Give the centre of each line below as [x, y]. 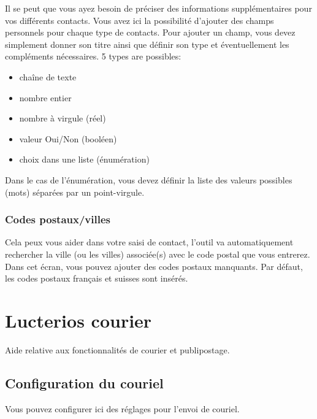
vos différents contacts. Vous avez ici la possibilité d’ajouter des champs [139, 20]
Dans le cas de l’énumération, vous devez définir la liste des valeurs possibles [149, 179]
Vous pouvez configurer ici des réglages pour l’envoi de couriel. [122, 408]
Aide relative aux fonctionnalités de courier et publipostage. [117, 349]
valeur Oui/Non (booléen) [68, 138]
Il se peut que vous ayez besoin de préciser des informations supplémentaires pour [158, 8]
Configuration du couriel [84, 382]
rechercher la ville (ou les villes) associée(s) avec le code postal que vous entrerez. [158, 254]
